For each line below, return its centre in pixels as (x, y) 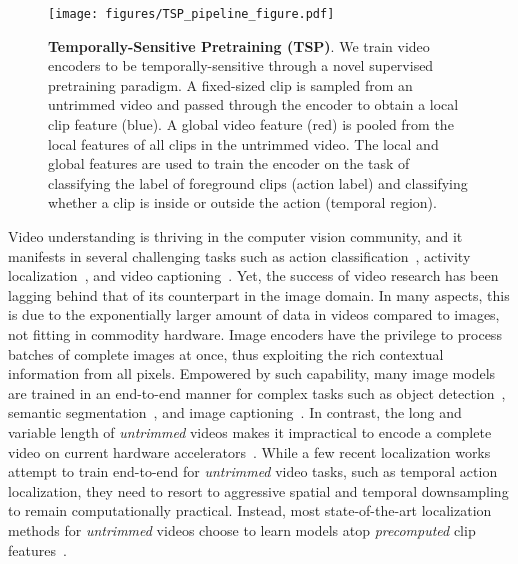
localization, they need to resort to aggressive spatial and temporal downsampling (258, 490)
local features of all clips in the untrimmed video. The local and (243, 143)
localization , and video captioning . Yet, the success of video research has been (253, 275)
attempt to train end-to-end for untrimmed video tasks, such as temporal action (253, 471)
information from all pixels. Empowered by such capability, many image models (252, 373)
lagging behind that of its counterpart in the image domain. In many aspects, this (259, 294)
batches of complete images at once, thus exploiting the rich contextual (226, 353)
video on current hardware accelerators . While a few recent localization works (249, 451)
